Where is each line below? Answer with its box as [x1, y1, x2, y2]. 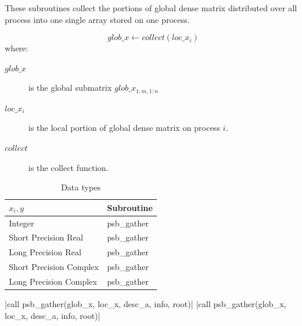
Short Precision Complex [9, 261, 99, 273]
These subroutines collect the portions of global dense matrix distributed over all [5, 2, 297, 14]
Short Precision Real [9, 231, 83, 243]
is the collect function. [28, 161, 109, 173]
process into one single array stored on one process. [5, 13, 190, 25]
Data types [61, 181, 101, 193]
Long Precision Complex [9, 275, 97, 288]
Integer [9, 216, 34, 229]
